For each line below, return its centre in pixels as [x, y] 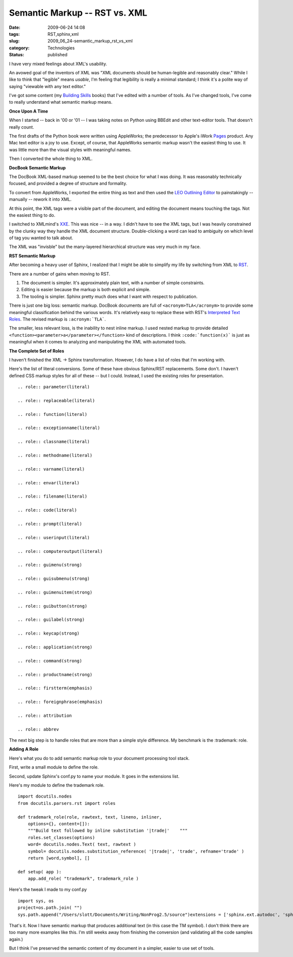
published [58, 55]
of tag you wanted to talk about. [41, 238]
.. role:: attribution [45, 715]
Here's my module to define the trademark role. [57, 785]
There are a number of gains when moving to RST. [60, 273]
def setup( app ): [40, 872]
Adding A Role [24, 749]
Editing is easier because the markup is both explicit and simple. [86, 290]
